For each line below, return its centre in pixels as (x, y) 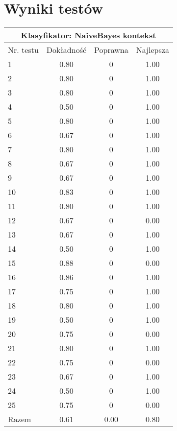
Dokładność (66, 50)
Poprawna (111, 50)
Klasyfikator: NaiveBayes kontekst (88, 35)
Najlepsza (152, 50)
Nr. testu (23, 50)
